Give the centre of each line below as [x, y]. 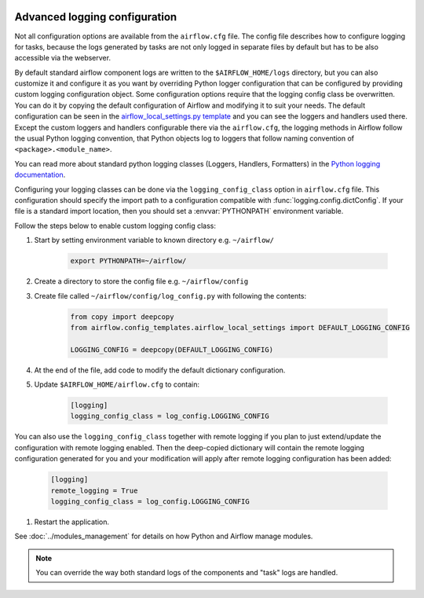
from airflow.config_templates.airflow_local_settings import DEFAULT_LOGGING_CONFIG [240, 327]
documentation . [40, 175]
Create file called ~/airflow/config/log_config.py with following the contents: [170, 295]
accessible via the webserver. [63, 58]
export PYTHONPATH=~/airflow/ [128, 261]
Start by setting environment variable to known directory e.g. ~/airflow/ [154, 240]
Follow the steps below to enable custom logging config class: [115, 226]
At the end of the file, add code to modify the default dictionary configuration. [160, 370]
